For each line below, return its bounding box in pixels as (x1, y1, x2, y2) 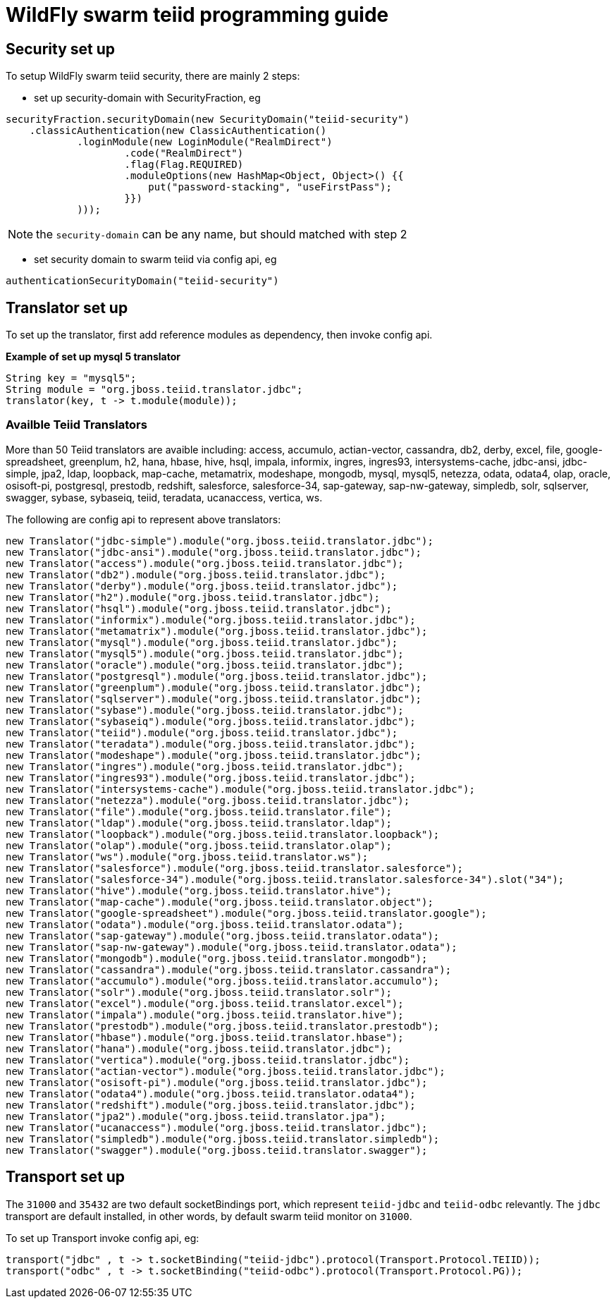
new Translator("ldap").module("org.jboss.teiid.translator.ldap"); (6, 817, 392, 829)
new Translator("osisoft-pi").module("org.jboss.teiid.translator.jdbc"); (6, 1076, 428, 1088)
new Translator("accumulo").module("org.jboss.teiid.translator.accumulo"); (6, 975, 440, 987)
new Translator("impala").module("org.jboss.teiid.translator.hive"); (6, 1009, 404, 1020)
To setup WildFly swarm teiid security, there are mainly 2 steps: (6, 70, 300, 83)
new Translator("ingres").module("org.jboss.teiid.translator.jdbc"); (6, 760, 404, 772)
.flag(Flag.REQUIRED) (124, 159, 244, 171)
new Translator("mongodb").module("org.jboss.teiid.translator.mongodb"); (6, 952, 428, 964)
